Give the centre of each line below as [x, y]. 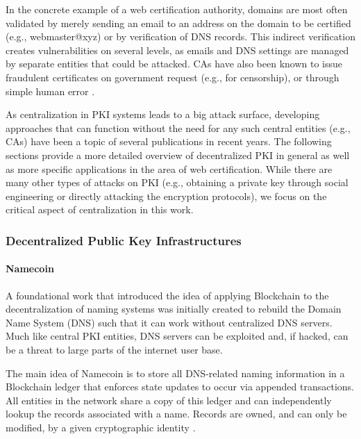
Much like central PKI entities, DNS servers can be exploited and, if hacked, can [177, 336]
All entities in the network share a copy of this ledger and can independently [169, 400]
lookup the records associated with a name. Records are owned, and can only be [176, 414]
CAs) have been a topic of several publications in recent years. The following [169, 141]
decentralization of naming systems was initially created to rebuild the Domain [174, 309]
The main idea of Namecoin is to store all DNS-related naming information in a [175, 373]
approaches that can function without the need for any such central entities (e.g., [178, 127]
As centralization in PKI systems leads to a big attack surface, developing [163, 114]
